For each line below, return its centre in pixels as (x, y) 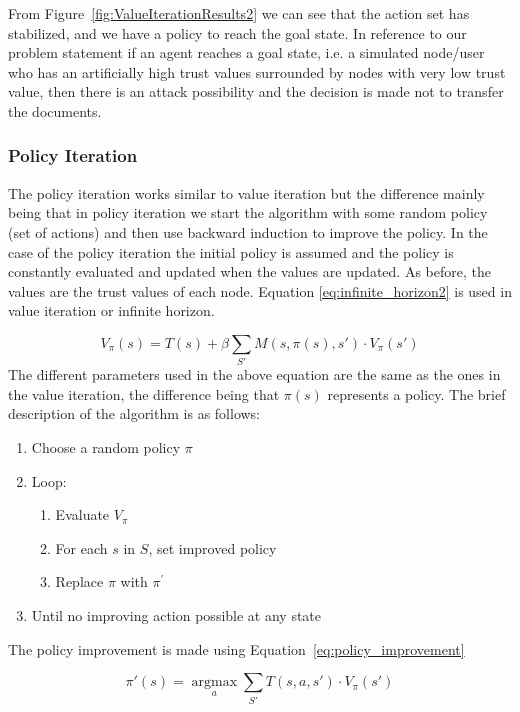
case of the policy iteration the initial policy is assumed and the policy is (231, 251)
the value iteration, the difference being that (144, 393)
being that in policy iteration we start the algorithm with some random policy (248, 212)
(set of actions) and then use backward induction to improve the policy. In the (248, 231)
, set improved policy (212, 547)
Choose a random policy (106, 447)
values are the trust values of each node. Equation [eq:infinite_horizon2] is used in (260, 290)
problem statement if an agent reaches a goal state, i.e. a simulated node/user (246, 52)
